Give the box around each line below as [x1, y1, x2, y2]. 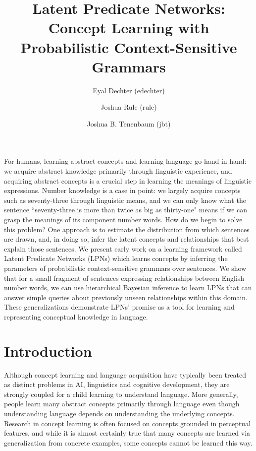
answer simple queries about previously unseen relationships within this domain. [4, 292, 248, 302]
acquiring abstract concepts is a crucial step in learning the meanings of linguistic [4, 175, 252, 186]
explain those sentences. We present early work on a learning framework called [4, 243, 242, 254]
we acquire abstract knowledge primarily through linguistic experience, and [4, 166, 232, 176]
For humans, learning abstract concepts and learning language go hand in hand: [4, 156, 247, 166]
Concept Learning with [48, 17, 209, 38]
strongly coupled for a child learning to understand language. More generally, [4, 388, 238, 399]
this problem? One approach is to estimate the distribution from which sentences [4, 224, 250, 234]
